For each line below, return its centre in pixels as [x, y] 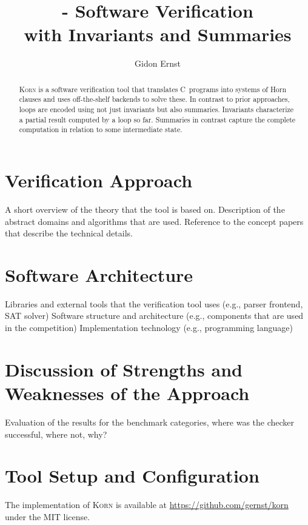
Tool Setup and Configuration [132, 476]
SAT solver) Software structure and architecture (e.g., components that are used [154, 316]
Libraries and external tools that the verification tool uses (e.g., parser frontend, [154, 303]
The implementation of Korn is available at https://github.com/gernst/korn [147, 505]
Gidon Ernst [158, 63]
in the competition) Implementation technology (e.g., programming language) [149, 328]
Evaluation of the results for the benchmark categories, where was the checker [150, 422]
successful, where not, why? [56, 434]
